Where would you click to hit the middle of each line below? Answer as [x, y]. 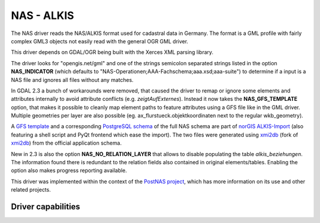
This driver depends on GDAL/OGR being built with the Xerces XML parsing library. [112, 52]
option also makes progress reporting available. [69, 171]
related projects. [31, 190]
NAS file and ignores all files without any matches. [72, 79]
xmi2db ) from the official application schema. [66, 143]
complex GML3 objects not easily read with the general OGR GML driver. [100, 41]
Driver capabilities [46, 207]
